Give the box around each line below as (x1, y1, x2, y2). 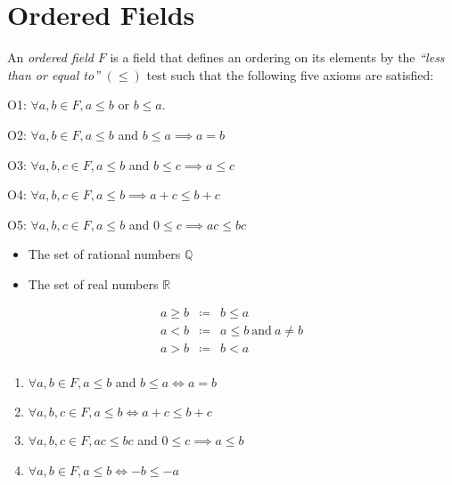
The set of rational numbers (28, 245, 181, 263)
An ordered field (7, 48, 95, 67)
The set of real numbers (28, 274, 159, 293)
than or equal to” (7, 65, 101, 84)
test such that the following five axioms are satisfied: (146, 65, 434, 84)
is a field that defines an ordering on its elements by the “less (110, 48, 445, 67)
